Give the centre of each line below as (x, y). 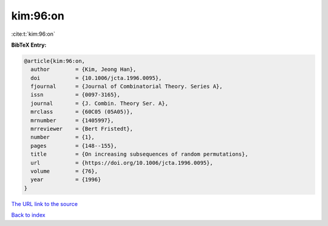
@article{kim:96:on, (54, 61)
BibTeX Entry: (29, 45)
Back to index (28, 215)
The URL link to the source (45, 204)
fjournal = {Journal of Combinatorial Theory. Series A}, (127, 87)
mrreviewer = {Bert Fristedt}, (82, 129)
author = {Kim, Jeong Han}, (84, 69)
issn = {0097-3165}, (76, 95)
